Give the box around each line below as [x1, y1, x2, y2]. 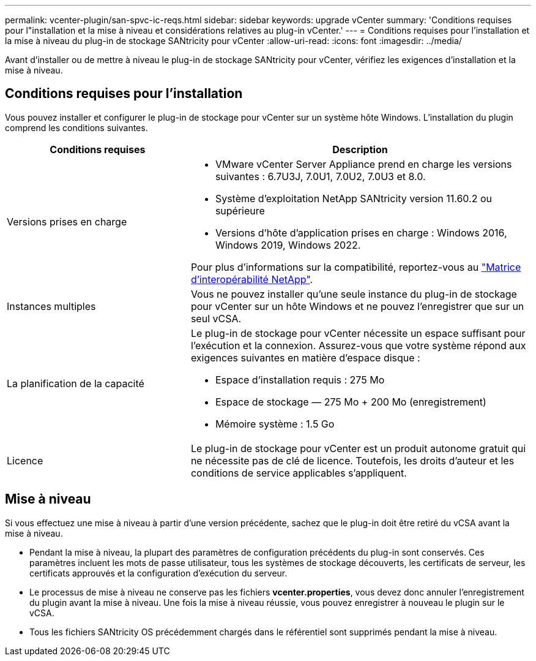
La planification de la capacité [7, 377, 144, 390]
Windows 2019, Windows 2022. [215, 238, 361, 251]
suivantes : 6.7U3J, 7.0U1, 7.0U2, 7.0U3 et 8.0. [215, 170, 426, 183]
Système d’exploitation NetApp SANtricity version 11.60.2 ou [215, 192, 492, 205]
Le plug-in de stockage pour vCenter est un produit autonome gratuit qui [190, 442, 526, 455]
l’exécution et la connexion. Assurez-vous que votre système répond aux [190, 339, 526, 352]
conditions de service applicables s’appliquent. [190, 466, 407, 479]
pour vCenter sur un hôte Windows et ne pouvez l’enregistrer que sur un [190, 300, 524, 312]
